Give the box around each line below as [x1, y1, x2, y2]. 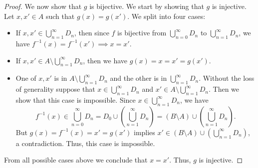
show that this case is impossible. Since [15, 94, 136, 105]
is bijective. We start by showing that [89, 1, 204, 11]
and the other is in [110, 73, 167, 83]
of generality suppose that [15, 84, 95, 94]
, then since [74, 27, 109, 38]
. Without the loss [199, 73, 255, 83]
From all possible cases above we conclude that [4, 155, 148, 165]
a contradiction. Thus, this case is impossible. [15, 138, 155, 148]
